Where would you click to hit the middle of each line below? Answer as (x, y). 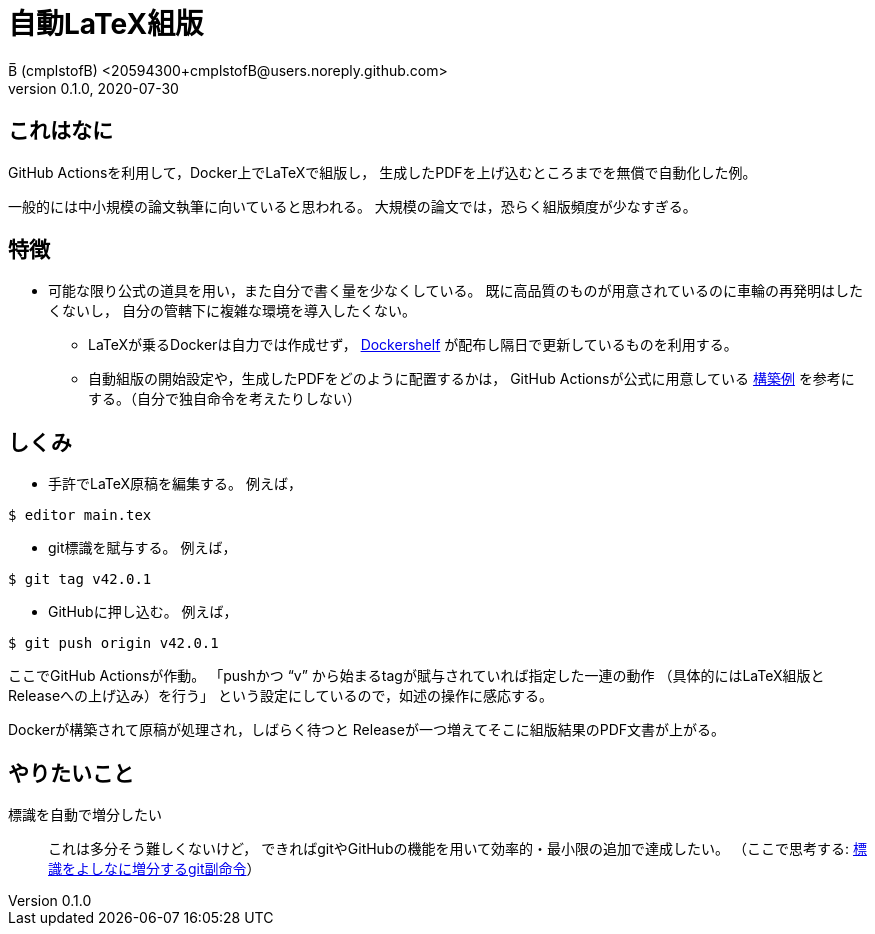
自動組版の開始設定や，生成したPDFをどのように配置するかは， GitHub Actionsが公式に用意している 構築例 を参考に (471, 379)
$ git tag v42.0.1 (80, 579)
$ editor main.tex (80, 515)
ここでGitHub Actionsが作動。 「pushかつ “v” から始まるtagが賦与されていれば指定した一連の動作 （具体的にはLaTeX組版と (416, 676)
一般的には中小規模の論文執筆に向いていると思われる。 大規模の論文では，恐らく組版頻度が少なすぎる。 (352, 206)
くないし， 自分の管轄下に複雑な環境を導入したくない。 (232, 311)
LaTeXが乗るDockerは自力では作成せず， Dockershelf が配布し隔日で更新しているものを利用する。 (413, 345)
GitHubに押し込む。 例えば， (143, 612)
